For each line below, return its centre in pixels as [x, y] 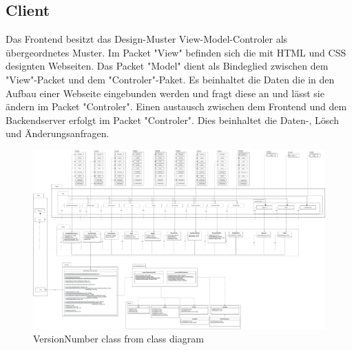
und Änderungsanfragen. [58, 133]
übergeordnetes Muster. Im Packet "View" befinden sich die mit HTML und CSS [176, 52]
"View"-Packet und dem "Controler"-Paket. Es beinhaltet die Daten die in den [170, 79]
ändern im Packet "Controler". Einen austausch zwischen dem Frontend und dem [176, 106]
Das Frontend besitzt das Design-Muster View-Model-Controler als [147, 39]
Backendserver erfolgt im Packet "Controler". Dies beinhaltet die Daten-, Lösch [172, 120]
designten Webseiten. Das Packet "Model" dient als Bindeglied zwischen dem [167, 66]
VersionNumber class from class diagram [118, 339]
